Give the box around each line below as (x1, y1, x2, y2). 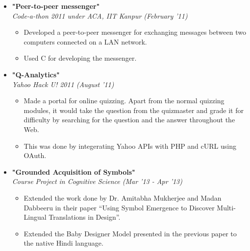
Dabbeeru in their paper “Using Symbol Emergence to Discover (24, 202, 215, 212)
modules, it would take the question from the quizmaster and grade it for (24, 105, 244, 115)
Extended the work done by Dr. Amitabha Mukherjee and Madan (24, 192, 222, 203)
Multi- (217, 202, 236, 212)
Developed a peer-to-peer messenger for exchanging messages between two (24, 27, 246, 37)
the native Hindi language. (24, 238, 103, 248)
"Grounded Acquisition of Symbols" (12, 166, 135, 177)
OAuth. (24, 150, 47, 160)
